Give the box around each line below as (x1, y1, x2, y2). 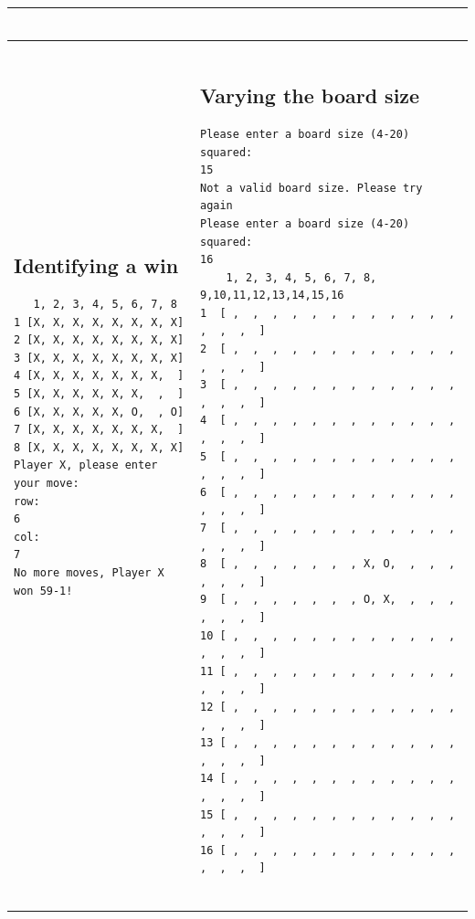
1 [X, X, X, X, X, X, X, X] (14, 315, 185, 329)
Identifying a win (14, 251, 179, 280)
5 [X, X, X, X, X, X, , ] (14, 387, 185, 401)
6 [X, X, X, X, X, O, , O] (14, 405, 185, 418)
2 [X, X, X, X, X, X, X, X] (14, 333, 185, 347)
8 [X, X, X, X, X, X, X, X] (14, 440, 185, 454)
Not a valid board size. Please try (199, 181, 423, 195)
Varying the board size (199, 81, 420, 110)
